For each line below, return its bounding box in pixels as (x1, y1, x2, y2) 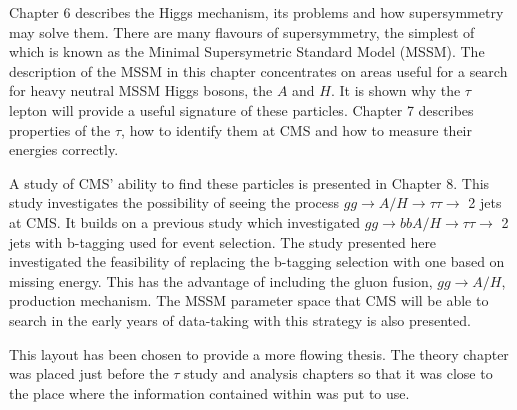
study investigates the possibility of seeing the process (9, 192, 340, 213)
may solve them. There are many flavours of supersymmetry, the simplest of (9, 21, 475, 42)
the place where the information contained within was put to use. (9, 382, 410, 403)
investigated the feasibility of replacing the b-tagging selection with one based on (9, 251, 505, 272)
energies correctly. (9, 139, 119, 160)
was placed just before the (9, 363, 169, 384)
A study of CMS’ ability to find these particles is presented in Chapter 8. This (9, 172, 490, 193)
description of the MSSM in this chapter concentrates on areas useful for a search (9, 60, 508, 81)
